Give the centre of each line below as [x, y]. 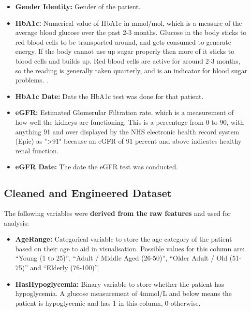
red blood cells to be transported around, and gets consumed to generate [123, 41]
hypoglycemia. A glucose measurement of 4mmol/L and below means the [124, 293]
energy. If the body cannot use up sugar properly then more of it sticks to [125, 51]
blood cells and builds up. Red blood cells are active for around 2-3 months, [128, 60]
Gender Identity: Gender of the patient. [78, 6]
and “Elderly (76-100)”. [65, 268]
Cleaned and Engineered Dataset [88, 193]
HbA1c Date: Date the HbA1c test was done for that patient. [109, 96]
